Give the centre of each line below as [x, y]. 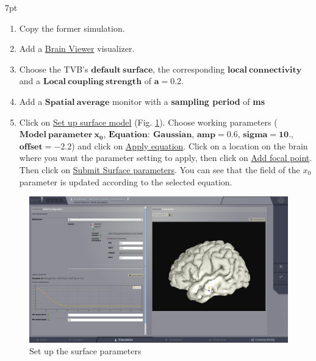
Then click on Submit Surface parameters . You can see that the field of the [160, 169]
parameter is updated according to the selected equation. [126, 181]
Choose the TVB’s [54, 69]
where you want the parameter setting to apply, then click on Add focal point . [166, 158]
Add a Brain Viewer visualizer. [77, 48]
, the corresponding [189, 69]
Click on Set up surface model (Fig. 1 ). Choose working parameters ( [148, 122]
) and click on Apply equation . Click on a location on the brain [190, 145]
